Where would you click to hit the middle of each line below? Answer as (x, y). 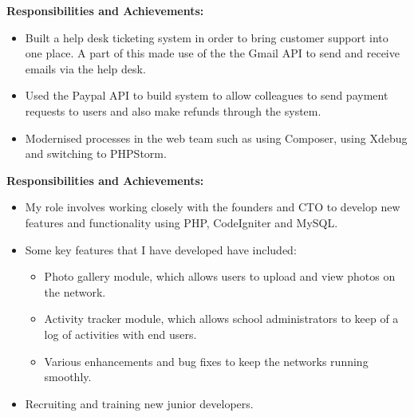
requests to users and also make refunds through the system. (173, 110)
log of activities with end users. (120, 334)
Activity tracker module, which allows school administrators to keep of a (221, 319)
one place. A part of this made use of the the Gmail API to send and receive (212, 53)
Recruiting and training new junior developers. (139, 403)
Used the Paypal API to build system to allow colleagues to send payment (207, 95)
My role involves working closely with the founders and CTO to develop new (213, 207)
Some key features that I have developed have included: (161, 249)
